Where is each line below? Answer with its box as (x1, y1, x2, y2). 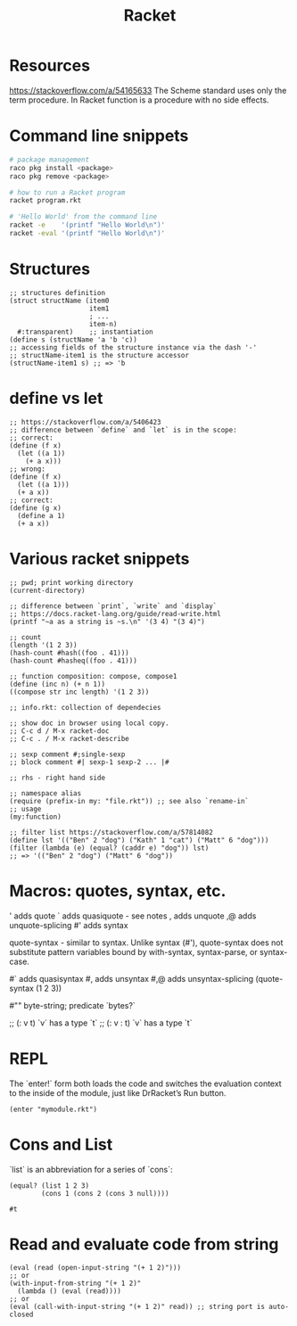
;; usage (9, 804, 42, 813)
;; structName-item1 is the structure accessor (9, 350, 190, 359)
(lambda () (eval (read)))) (17, 1287, 122, 1296)
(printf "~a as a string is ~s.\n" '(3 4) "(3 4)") (9, 617, 205, 626)
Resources (9, 55, 91, 76)
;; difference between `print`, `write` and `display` (9, 601, 218, 611)
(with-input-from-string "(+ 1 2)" (9, 1279, 142, 1289)
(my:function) (9, 812, 62, 821)
